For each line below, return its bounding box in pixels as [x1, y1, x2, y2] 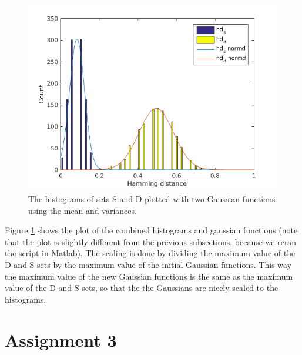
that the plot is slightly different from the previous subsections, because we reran [5, 235, 297, 247]
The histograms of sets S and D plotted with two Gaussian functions [28, 192, 276, 205]
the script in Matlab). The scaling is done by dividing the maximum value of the [5, 247, 296, 259]
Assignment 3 [5, 327, 117, 351]
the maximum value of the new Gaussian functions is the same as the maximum [5, 270, 293, 282]
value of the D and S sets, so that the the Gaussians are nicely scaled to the [5, 282, 278, 294]
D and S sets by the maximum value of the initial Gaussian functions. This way [5, 258, 292, 270]
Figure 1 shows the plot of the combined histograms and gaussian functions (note [5, 224, 298, 236]
